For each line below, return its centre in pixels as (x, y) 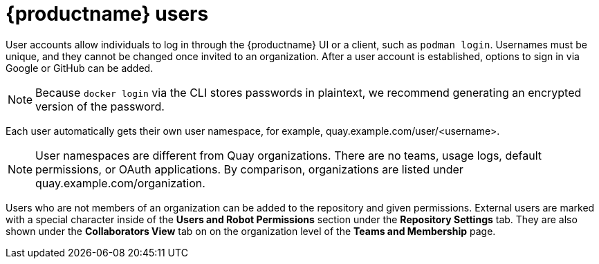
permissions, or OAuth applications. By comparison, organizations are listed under (249, 169)
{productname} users (107, 14)
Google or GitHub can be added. (80, 68)
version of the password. (100, 106)
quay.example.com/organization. (120, 183)
